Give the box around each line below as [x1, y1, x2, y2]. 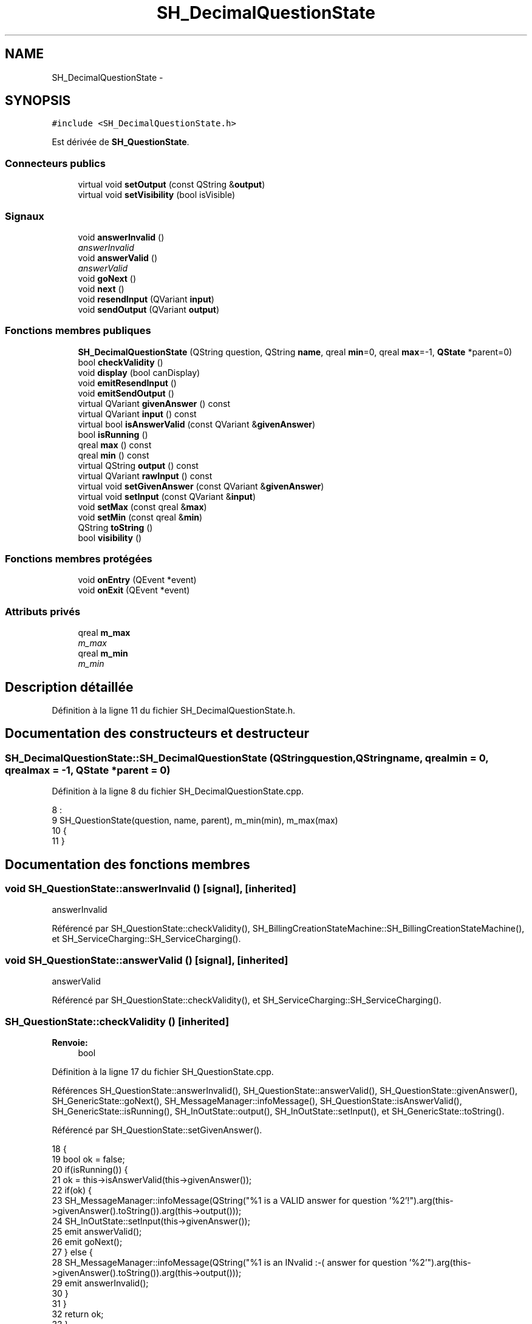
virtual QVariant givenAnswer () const [78, 398, 231, 409]
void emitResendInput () [78, 377, 177, 388]
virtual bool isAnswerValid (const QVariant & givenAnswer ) [78, 418, 316, 429]
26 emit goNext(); [52, 1236, 123, 1247]
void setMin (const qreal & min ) [78, 511, 203, 522]
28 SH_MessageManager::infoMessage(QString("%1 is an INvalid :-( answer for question [52, 1257, 407, 1268]
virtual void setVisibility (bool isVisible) [78, 189, 236, 200]
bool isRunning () [78, 429, 148, 440]
